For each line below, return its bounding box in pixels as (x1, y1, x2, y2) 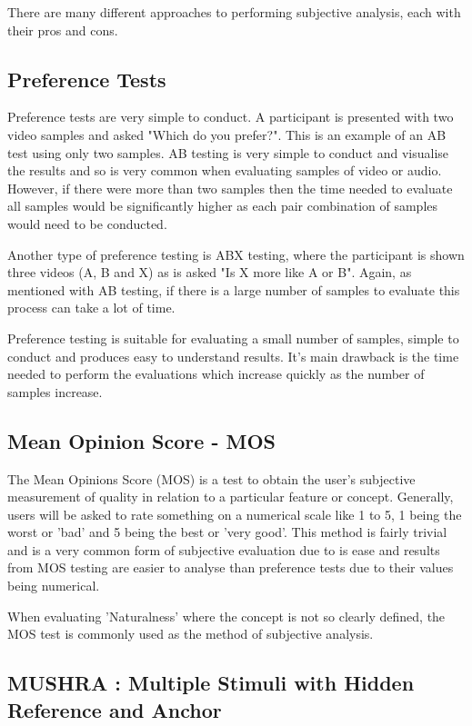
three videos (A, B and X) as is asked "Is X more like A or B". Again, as (7, 263, 412, 282)
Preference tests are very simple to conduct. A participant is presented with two (7, 107, 454, 126)
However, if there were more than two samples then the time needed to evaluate (7, 178, 453, 197)
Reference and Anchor (7, 695, 222, 723)
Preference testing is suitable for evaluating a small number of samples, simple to (7, 328, 459, 347)
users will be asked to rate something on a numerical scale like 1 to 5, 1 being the (7, 504, 462, 523)
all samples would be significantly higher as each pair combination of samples (7, 196, 438, 215)
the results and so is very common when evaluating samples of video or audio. (7, 161, 442, 180)
